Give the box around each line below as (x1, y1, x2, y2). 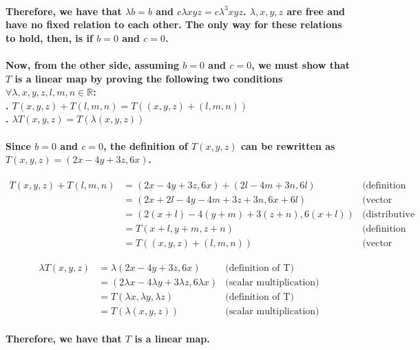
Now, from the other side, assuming (6, 57, 179, 72)
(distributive (362, 210, 415, 220)
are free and (286, 3, 346, 18)
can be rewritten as (240, 138, 335, 153)
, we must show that (251, 57, 350, 72)
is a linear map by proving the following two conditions (14, 71, 283, 85)
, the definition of (103, 138, 188, 153)
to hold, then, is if (6, 30, 93, 45)
